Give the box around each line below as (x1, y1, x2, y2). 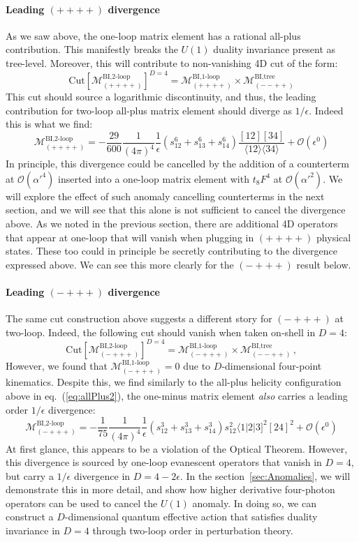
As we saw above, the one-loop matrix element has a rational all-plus (6, 28, 301, 43)
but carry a (6, 468, 54, 483)
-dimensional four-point (221, 358, 322, 372)
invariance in (6, 523, 60, 538)
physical (316, 229, 351, 244)
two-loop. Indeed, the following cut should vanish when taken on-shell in (6, 324, 316, 339)
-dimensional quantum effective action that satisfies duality (64, 509, 318, 524)
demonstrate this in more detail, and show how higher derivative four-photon (6, 482, 335, 497)
